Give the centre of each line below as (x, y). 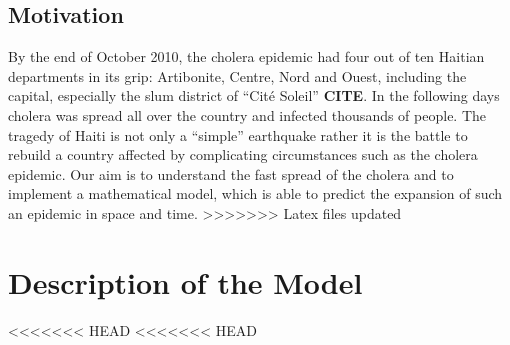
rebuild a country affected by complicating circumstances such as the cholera (243, 154)
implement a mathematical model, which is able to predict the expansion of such (255, 193)
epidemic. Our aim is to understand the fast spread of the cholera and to (231, 173)
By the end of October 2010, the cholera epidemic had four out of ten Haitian (246, 56)
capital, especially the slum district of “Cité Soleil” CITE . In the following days (254, 95)
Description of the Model (185, 281)
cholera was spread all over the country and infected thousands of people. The (247, 114)
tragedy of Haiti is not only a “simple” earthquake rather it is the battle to (238, 134)
